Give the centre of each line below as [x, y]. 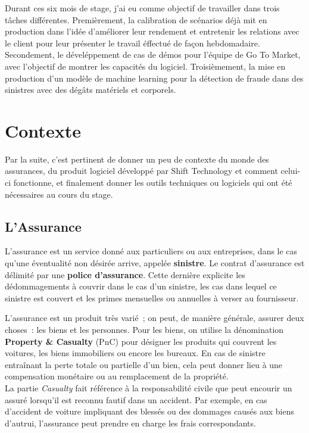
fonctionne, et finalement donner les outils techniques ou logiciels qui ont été [153, 183]
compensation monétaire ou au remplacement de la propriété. [117, 376]
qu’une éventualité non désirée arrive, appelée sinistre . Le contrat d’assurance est [155, 263]
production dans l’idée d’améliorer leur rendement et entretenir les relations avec [152, 31]
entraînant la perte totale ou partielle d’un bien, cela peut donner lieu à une [144, 364]
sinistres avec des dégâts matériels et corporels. [90, 90]
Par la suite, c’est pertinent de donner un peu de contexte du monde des [137, 159]
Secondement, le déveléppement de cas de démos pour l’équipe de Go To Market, [153, 54]
